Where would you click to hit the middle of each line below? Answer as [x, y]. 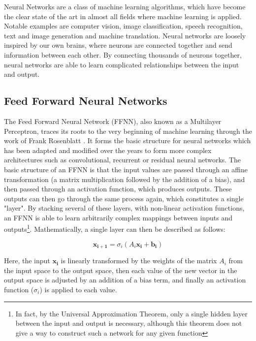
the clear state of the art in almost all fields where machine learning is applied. [123, 16]
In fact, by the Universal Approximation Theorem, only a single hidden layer [131, 313]
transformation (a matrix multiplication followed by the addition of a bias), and [125, 179]
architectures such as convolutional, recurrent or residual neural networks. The [123, 160]
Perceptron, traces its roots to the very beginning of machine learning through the [128, 131]
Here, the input [27, 261]
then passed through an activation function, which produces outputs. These [118, 189]
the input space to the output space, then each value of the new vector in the [121, 270]
